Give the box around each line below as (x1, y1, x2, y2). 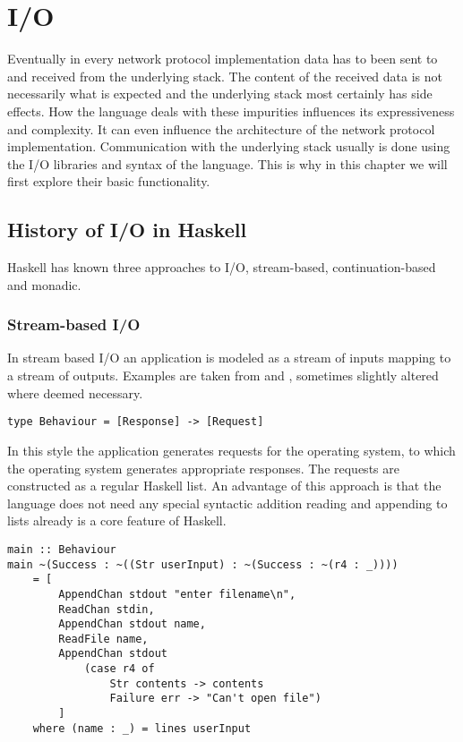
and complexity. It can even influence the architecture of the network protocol (7, 119, 435, 138)
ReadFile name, (58, 632, 149, 645)
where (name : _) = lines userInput (32, 721, 252, 735)
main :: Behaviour (7, 542, 116, 556)
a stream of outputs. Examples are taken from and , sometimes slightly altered (7, 366, 439, 385)
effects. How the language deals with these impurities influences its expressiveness (7, 101, 455, 120)
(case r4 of (83, 662, 155, 676)
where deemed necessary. (7, 383, 143, 402)
